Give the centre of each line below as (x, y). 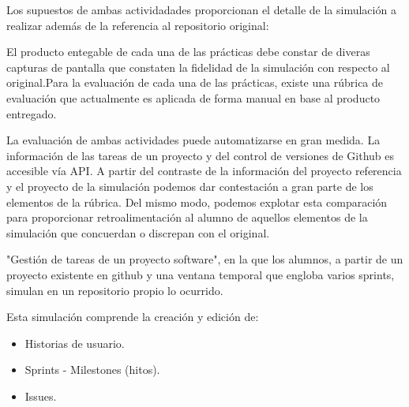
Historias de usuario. (75, 343)
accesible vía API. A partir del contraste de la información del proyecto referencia (204, 171)
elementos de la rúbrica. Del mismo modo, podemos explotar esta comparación (197, 202)
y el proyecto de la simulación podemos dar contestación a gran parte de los (190, 186)
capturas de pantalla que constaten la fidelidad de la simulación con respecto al (198, 67)
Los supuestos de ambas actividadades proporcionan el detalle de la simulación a (201, 9)
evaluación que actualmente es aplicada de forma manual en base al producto (193, 97)
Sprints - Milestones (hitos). (92, 370)
